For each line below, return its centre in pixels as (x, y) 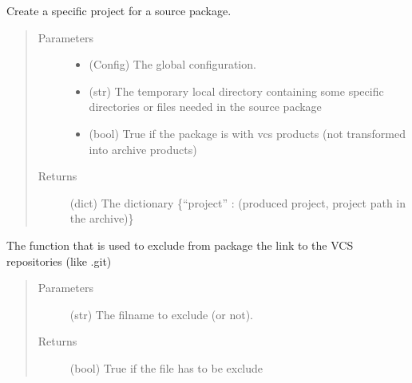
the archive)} (102, 218)
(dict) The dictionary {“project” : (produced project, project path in (238, 202)
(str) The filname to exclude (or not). (162, 314)
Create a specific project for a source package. (119, 10)
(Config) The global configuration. (172, 64)
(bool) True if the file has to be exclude (166, 367)
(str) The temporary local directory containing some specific (236, 91)
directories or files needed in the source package (205, 107)
